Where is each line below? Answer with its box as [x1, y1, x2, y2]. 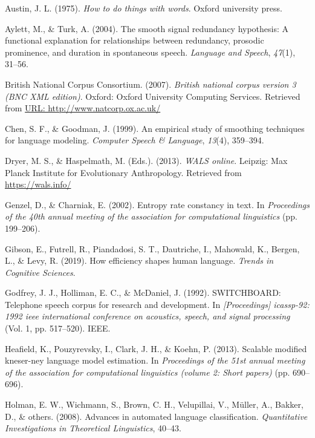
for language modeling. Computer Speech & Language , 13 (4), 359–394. [5, 134, 264, 146]
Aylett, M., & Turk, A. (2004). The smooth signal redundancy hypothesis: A [5, 22, 289, 34]
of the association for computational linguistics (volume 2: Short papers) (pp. [5, 365, 290, 378]
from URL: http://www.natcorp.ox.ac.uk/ [5, 102, 161, 114]
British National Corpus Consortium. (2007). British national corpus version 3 [5, 77, 296, 90]
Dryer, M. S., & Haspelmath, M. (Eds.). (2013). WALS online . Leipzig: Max [5, 154, 288, 166]
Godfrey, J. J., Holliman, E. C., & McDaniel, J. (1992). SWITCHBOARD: [5, 286, 281, 299]
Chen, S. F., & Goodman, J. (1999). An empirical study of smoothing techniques [5, 122, 305, 134]
